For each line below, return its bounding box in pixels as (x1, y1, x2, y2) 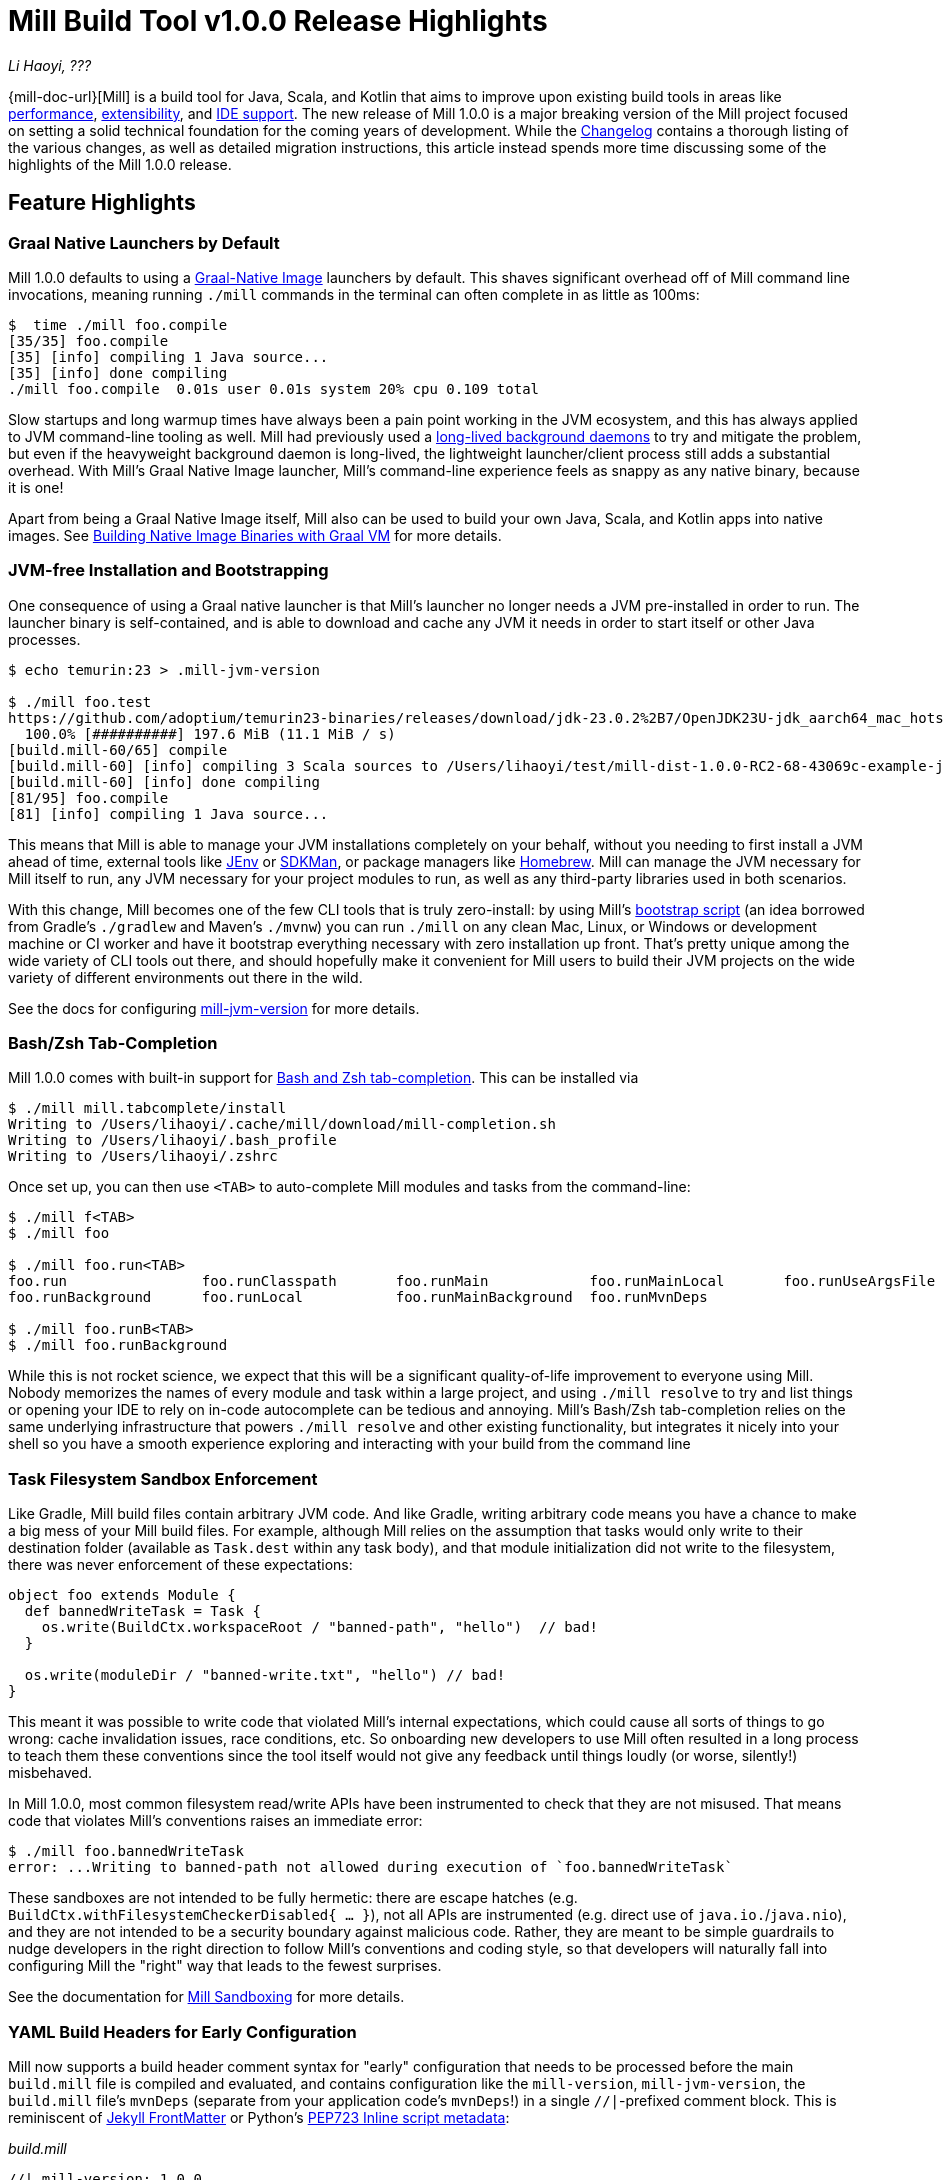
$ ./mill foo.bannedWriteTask (8, 1843, 245, 1860)
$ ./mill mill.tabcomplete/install (8, 1100, 287, 1117)
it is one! (8, 478, 64, 496)
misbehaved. (8, 1764, 93, 1782)
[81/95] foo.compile (8, 789, 169, 806)
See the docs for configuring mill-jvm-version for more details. (8, 999, 420, 1017)
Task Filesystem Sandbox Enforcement (8, 1468, 318, 1489)
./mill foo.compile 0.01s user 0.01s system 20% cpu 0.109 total (8, 380, 540, 397)
